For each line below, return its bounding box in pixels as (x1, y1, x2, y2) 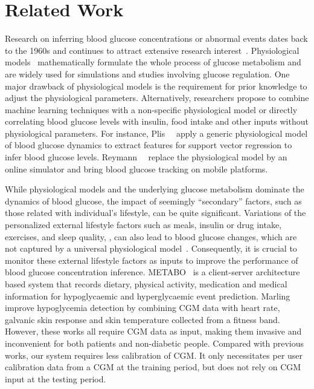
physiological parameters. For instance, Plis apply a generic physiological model (5, 126, 308, 139)
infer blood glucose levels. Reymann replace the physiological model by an (5, 151, 287, 163)
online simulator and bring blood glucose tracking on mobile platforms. (5, 162, 268, 175)
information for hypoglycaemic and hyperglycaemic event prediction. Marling (5, 289, 290, 302)
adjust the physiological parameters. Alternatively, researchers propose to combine (5, 91, 309, 104)
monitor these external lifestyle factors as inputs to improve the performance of (5, 253, 298, 266)
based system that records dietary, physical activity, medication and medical (5, 278, 287, 290)
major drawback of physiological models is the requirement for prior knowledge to (5, 79, 307, 92)
